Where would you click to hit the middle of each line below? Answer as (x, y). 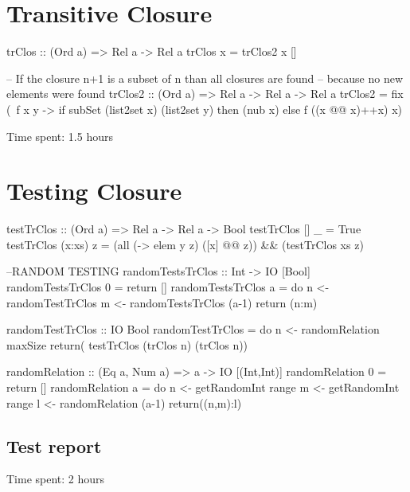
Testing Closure (94, 191)
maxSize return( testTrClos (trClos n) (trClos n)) (127, 344)
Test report (54, 445)
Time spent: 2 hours (56, 479)
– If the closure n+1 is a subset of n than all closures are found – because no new (205, 78)
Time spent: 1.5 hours (60, 136)
